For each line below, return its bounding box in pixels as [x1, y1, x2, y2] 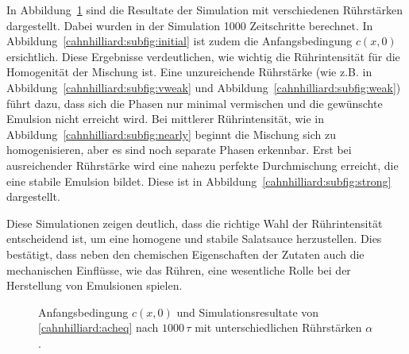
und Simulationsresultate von [176, 303, 319, 320]
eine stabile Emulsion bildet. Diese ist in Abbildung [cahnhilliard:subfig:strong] [6, 172, 392, 189]
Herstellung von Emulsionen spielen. [6, 277, 183, 294]
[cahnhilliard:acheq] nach [38, 319, 159, 336]
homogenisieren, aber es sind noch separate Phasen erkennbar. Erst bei [6, 141, 352, 158]
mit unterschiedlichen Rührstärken [195, 319, 362, 336]
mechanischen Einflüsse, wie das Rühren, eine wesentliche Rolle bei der [6, 261, 351, 278]
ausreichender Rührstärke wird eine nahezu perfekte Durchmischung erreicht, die [6, 156, 399, 173]
